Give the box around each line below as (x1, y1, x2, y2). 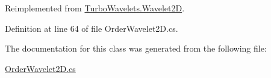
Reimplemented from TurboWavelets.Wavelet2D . (5, 2, 185, 14)
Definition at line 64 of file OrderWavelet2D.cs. (5, 22, 178, 34)
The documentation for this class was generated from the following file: (5, 42, 267, 55)
